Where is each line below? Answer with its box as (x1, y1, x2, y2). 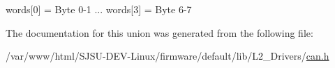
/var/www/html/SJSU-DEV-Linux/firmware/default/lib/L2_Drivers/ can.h (6, 49, 329, 63)
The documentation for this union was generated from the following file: (6, 25, 313, 40)
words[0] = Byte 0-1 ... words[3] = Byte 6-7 (6, 2, 192, 16)
